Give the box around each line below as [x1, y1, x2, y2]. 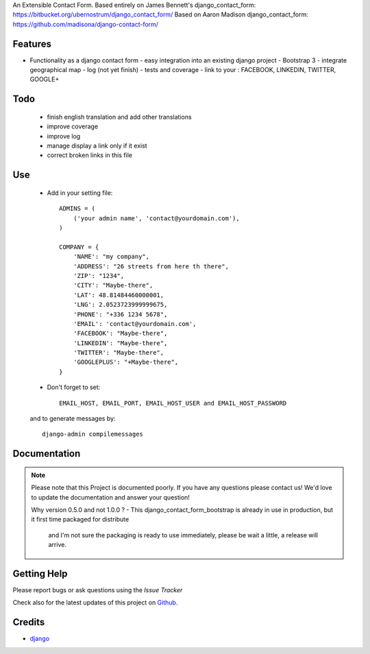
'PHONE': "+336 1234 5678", [73, 310, 168, 318]
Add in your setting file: [47, 189, 113, 197]
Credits [12, 616, 45, 628]
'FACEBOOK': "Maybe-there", [73, 329, 168, 338]
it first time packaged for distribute [31, 515, 129, 524]
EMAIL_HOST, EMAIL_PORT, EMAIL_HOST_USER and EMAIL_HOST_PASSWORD [59, 399, 287, 407]
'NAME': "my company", [73, 253, 150, 261]
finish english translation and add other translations [47, 113, 192, 121]
